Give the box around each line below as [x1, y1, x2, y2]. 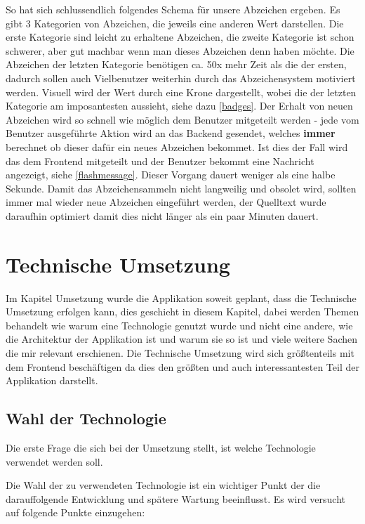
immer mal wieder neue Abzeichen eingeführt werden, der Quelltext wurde [6, 195, 326, 209]
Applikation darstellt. [6, 373, 98, 388]
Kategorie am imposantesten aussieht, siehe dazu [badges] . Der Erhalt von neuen [6, 98, 353, 113]
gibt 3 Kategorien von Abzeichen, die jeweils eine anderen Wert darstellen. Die [6, 15, 344, 30]
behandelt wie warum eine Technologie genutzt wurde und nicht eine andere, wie [6, 317, 353, 332]
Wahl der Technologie [6, 407, 166, 429]
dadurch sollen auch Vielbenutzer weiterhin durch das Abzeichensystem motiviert [6, 70, 356, 85]
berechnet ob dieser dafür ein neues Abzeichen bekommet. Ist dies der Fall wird [6, 139, 348, 154]
